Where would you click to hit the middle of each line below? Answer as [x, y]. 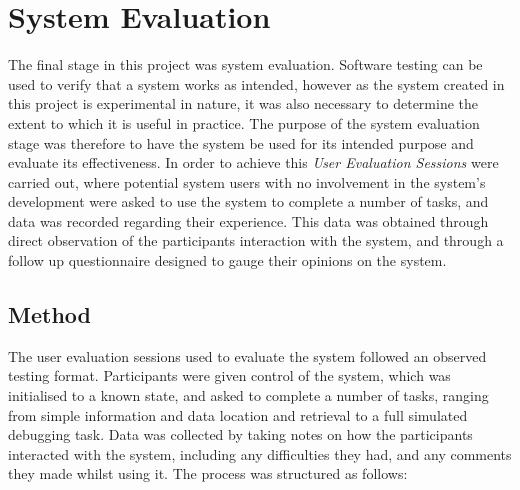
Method [49, 314]
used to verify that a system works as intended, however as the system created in [256, 83]
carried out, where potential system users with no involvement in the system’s [247, 181]
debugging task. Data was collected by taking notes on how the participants [240, 434]
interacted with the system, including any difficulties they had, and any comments [260, 453]
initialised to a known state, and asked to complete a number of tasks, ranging [248, 395]
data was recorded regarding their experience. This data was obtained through [248, 220]
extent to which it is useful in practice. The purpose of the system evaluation [244, 122]
